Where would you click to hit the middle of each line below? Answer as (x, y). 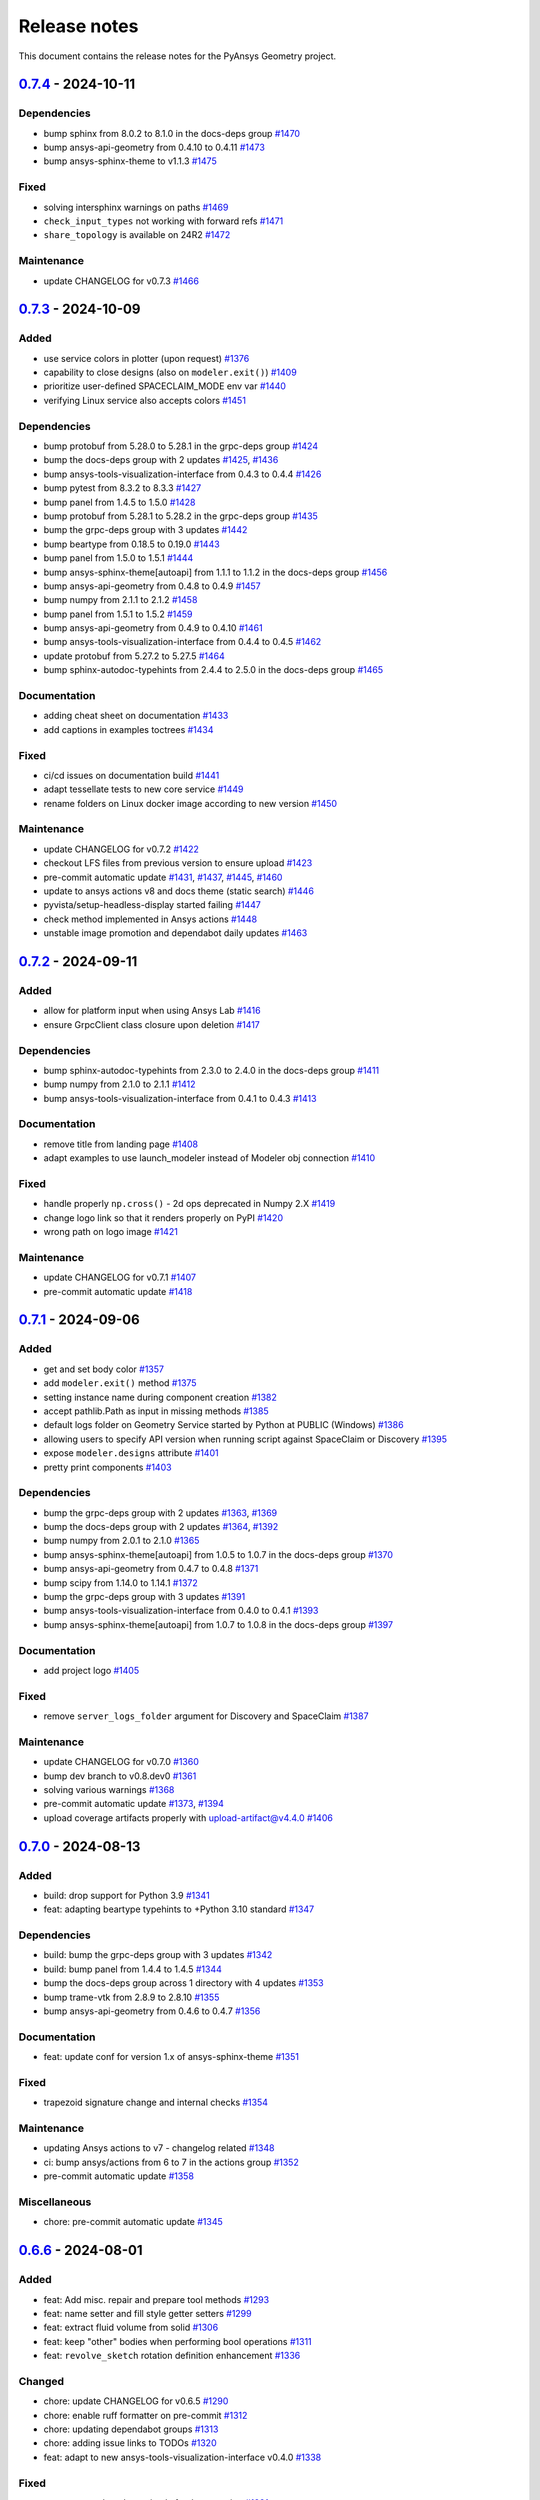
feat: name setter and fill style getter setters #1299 (147, 2313)
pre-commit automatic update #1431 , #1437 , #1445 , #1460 (163, 877)
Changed (41, 2381)
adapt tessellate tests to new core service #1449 (143, 789)
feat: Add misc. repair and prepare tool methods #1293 (156, 2299)
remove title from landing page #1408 (121, 1144)
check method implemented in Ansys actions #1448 (150, 919)
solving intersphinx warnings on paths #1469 (136, 207)
